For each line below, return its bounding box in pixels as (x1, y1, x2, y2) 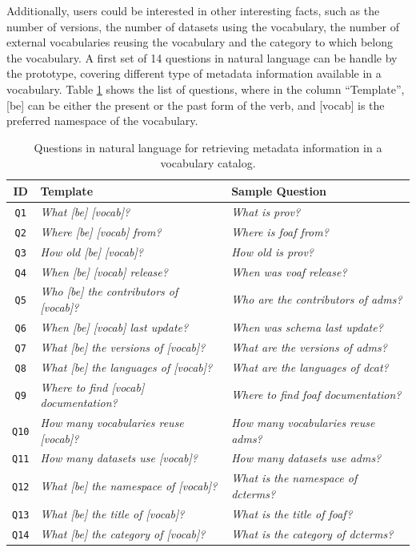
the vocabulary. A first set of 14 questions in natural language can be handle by (6, 49, 398, 66)
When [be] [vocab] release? (40, 263, 168, 280)
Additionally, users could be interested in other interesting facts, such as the (6, 2, 380, 18)
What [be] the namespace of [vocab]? (40, 477, 218, 494)
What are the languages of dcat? (231, 358, 389, 375)
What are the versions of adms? (231, 338, 387, 355)
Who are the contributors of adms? (231, 291, 402, 308)
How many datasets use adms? (231, 449, 382, 466)
